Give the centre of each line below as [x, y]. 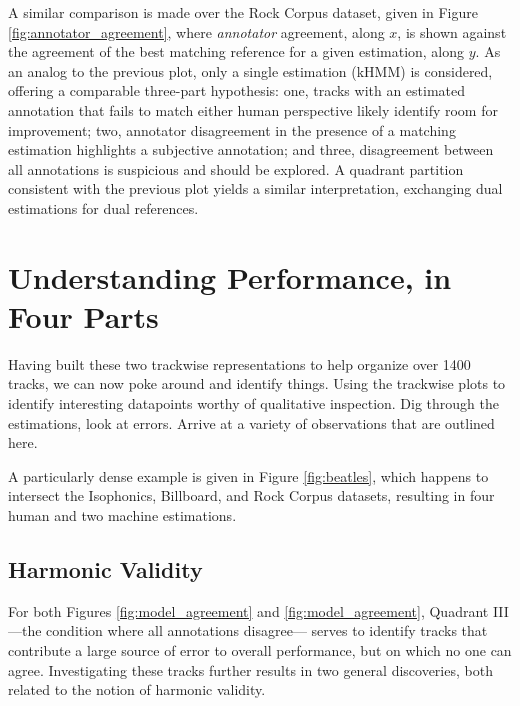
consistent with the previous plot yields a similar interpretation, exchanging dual [255, 188]
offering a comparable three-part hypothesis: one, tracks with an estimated [237, 90]
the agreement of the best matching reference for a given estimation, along [236, 51]
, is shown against [452, 31]
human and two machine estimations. [122, 515]
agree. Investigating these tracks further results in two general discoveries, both [250, 669]
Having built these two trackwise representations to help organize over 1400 [239, 363]
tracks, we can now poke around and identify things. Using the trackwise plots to [257, 383]
